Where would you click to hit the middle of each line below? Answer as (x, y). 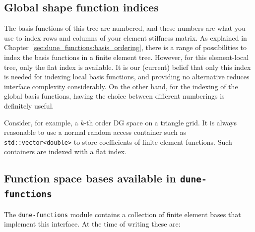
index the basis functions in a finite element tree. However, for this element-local (127, 57)
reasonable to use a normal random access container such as (95, 132)
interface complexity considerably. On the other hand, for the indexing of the (121, 86)
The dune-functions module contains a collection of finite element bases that (123, 214)
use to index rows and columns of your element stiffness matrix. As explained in (126, 37)
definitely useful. (29, 105)
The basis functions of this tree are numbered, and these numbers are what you (125, 28)
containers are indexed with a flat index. (65, 151)
